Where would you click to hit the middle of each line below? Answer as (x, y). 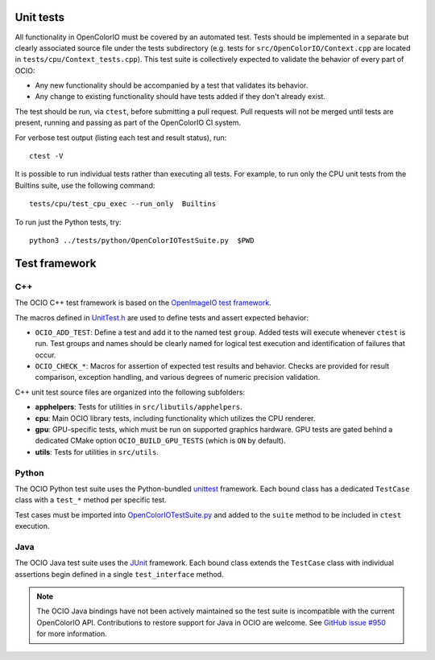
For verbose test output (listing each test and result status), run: (121, 138)
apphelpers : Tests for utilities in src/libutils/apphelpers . (139, 407)
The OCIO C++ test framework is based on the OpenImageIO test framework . (143, 303)
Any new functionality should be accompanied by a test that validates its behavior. (172, 85)
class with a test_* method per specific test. (91, 500)
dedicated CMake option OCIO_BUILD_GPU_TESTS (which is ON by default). (160, 441)
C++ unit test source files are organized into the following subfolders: (130, 392)
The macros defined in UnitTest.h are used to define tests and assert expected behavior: (162, 317)
